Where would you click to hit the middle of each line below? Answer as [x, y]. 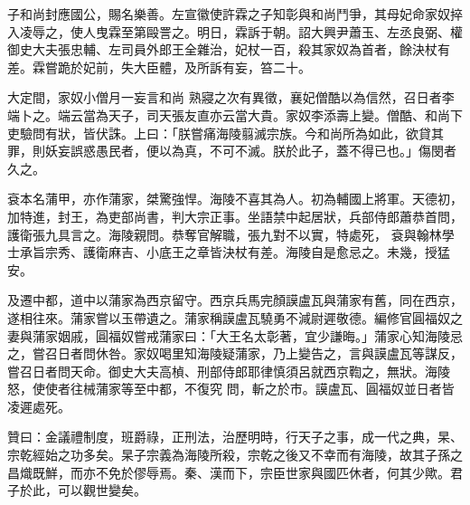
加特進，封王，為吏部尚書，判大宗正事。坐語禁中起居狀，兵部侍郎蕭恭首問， [235, 216]
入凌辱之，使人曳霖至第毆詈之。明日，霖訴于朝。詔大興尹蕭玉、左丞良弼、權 [235, 31]
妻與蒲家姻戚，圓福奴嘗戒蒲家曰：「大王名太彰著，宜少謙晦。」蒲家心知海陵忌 [235, 335]
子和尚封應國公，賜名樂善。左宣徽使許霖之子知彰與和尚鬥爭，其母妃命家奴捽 [235, 14]
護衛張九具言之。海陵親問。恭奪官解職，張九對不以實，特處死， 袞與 [212, 234]
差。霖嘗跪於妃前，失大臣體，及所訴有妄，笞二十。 [159, 67]
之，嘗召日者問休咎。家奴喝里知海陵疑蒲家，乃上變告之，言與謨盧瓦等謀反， [235, 353]
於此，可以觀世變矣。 [83, 490]
